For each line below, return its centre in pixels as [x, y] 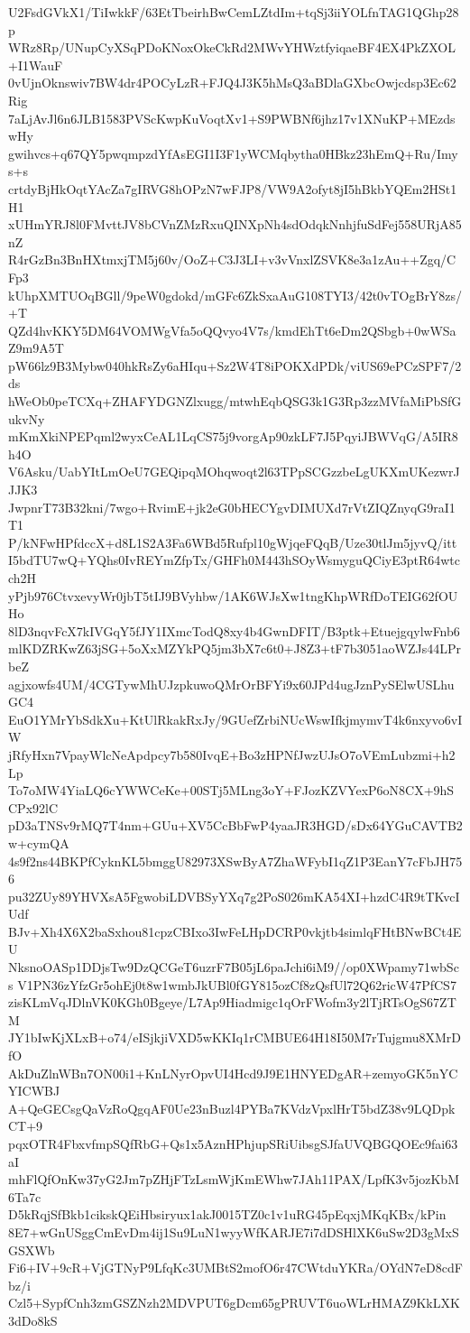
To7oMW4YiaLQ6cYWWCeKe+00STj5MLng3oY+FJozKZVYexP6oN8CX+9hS [231, 790]
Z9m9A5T [36, 348]
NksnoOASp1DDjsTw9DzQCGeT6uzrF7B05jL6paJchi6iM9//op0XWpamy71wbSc [234, 967]
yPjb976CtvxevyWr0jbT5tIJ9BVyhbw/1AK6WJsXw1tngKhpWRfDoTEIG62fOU [233, 595]
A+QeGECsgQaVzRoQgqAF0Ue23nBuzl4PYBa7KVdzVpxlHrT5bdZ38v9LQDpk [232, 1108]
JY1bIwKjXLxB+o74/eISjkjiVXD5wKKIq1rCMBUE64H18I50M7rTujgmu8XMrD [235, 1037]
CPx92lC [33, 807]
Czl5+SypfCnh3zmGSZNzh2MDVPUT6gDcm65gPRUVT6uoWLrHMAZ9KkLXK [234, 1303]
